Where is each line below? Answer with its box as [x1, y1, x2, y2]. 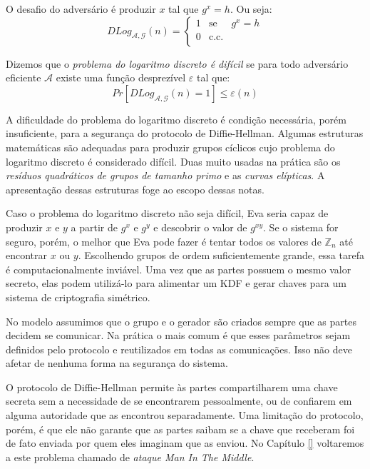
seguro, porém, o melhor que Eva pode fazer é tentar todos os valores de [6, 233, 322, 248]
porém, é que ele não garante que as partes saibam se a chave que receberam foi [6, 421, 355, 436]
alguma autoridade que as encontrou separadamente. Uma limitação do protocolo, [6, 408, 364, 423]
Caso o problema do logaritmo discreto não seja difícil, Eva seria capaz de [6, 206, 329, 221]
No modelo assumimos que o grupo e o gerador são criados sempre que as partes [6, 313, 356, 328]
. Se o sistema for [263, 219, 339, 234]
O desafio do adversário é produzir [6, 1, 156, 16]
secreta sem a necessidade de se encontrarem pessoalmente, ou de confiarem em [6, 393, 352, 408]
